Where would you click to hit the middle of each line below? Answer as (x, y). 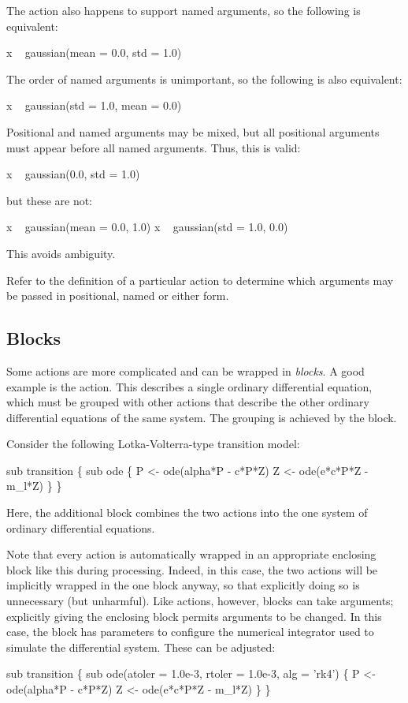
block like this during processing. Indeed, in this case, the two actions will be (192, 569)
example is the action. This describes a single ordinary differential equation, (189, 386)
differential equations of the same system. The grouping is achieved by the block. (202, 417)
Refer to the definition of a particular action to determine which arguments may (200, 280)
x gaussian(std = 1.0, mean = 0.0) (94, 105)
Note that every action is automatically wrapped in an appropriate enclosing (191, 554)
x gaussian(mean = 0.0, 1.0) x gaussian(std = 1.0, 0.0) (147, 227)
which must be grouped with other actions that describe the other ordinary (188, 402)
